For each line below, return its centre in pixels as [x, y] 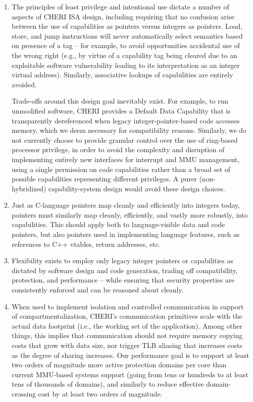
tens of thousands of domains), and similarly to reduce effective [108, 384]
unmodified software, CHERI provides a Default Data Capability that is [121, 110]
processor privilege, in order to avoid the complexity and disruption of [118, 149]
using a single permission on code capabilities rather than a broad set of [121, 169]
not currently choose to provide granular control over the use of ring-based [125, 140]
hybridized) [29, 188]
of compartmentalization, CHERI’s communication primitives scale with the [127, 316]
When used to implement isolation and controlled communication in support [127, 306]
